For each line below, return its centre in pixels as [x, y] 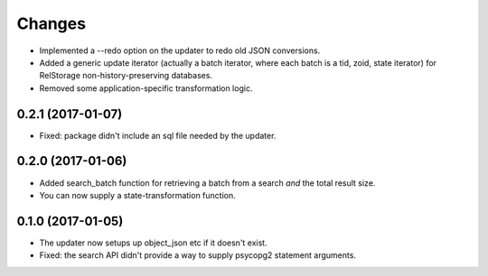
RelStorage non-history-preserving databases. [126, 76]
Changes [51, 23]
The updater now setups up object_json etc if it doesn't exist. [153, 243]
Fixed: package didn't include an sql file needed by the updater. [158, 135]
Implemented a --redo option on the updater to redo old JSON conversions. [180, 51]
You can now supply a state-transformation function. [137, 195]
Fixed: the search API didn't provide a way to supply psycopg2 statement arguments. [198, 255]
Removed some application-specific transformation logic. [146, 88]
